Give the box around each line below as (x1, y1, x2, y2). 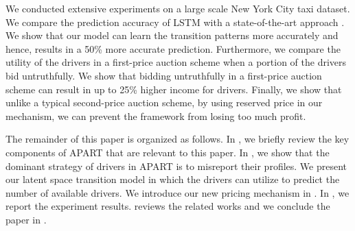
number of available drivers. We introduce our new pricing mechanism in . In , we (5, 185, 350, 199)
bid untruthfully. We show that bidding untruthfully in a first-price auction (5, 68, 322, 82)
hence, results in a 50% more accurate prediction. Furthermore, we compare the (5, 41, 341, 56)
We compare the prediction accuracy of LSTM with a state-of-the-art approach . (5, 14, 345, 29)
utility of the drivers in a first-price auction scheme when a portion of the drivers (5, 55, 347, 69)
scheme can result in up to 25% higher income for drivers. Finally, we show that (5, 82, 342, 96)
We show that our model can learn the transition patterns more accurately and (5, 28, 339, 42)
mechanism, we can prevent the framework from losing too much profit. (5, 108, 306, 123)
